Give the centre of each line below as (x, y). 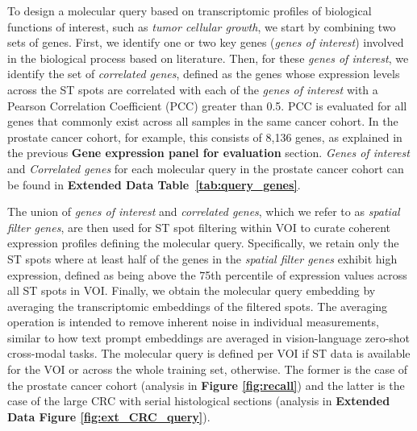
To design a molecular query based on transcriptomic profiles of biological (190, 10)
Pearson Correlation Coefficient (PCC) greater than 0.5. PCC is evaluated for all (207, 105)
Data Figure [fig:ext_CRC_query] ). (109, 416)
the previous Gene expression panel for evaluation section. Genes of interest (208, 153)
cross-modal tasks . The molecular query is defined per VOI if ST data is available (209, 353)
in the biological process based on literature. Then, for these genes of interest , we (208, 58)
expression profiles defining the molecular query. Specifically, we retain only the (203, 243)
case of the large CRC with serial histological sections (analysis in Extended (199, 401)
